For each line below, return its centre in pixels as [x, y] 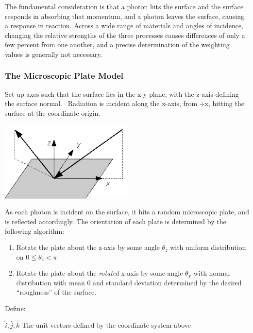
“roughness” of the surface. [56, 292]
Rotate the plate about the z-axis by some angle [88, 247]
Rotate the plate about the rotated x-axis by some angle [100, 273]
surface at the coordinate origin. [53, 113]
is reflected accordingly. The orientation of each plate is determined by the [116, 221]
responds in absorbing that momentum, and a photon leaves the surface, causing [125, 16]
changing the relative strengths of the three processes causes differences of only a [125, 35]
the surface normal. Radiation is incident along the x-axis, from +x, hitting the [125, 103]
